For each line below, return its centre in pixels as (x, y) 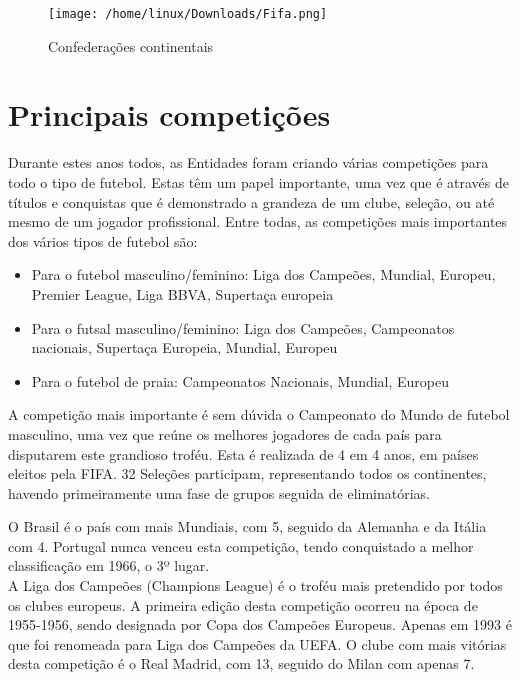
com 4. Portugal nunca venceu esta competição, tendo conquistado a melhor (241, 545)
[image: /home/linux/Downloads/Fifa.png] (188, 14)
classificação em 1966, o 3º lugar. (109, 565)
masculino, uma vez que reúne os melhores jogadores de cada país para (225, 433)
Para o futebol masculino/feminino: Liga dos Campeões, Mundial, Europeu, (263, 274)
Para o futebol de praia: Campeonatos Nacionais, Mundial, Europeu (240, 380)
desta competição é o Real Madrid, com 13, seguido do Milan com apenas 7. (241, 663)
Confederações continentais (131, 45)
